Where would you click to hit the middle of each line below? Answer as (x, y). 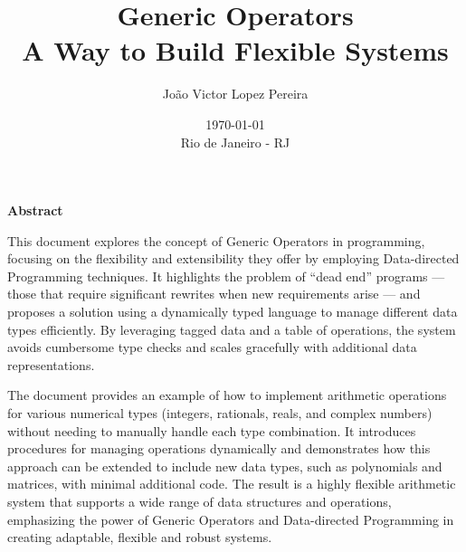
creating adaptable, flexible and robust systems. (140, 537)
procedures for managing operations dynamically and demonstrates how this (219, 448)
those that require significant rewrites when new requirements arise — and (214, 294)
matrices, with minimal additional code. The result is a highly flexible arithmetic (232, 484)
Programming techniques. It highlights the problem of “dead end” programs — (226, 276)
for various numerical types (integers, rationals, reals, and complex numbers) (220, 413)
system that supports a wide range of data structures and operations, (200, 501)
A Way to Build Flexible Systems (235, 50)
